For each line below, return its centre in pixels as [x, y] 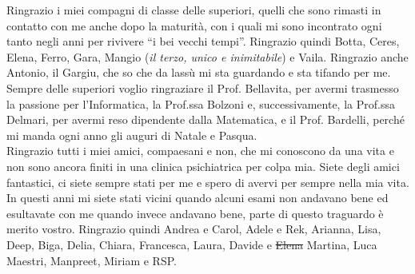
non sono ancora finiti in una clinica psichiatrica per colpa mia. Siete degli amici [203, 166]
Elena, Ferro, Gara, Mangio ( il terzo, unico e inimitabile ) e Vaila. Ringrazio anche [207, 56]
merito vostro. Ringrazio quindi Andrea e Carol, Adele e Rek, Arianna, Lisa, [194, 229]
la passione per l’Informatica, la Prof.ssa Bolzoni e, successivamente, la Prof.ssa [201, 103]
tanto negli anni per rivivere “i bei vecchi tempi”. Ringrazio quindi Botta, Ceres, [203, 41]
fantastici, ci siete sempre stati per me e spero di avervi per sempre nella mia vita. [208, 182]
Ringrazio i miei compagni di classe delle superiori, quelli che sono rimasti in [194, 10]
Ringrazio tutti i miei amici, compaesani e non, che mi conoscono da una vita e [200, 151]
